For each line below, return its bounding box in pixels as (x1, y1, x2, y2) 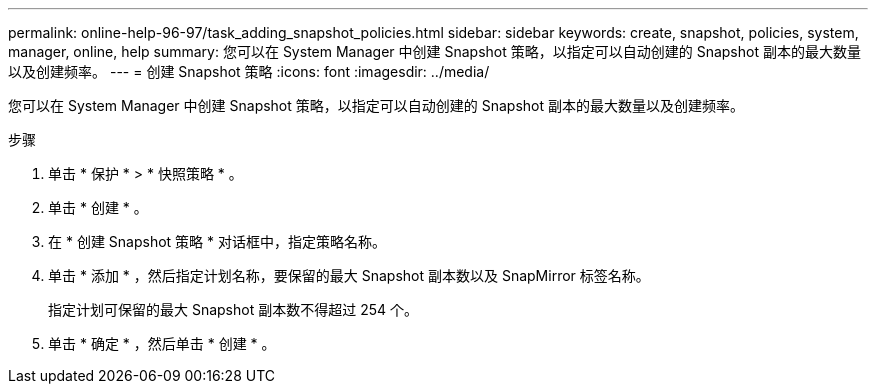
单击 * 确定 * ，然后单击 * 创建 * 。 (48, 335, 276, 352)
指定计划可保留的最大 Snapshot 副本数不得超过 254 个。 (48, 301, 418, 318)
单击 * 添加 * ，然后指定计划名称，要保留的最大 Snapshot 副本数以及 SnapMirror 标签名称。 (48, 267, 650, 284)
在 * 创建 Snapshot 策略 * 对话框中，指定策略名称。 (48, 233, 386, 250)
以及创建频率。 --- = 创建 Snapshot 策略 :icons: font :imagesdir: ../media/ (8, 63, 490, 80)
